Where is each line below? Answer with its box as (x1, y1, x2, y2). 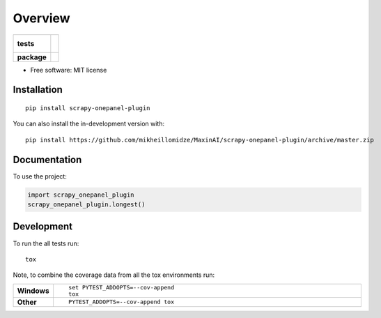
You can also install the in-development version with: (13, 119, 165, 128)
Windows (17, 286, 49, 296)
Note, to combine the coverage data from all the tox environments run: (13, 271, 215, 279)
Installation (13, 84, 63, 96)
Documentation (13, 153, 82, 165)
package (17, 52, 47, 62)
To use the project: (13, 172, 68, 181)
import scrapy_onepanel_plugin (27, 190, 135, 199)
